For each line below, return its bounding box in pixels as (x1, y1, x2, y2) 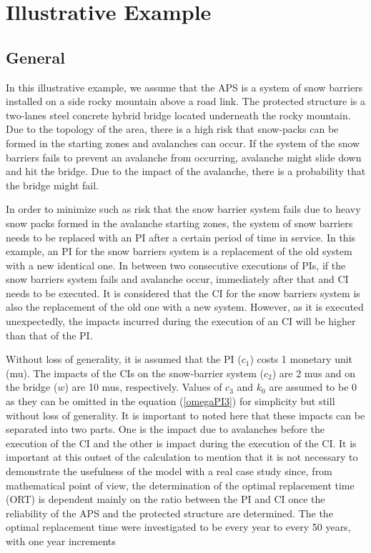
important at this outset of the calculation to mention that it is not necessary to (6, 449, 358, 464)
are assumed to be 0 (269, 379, 357, 394)
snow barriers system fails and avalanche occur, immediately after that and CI (6, 271, 349, 287)
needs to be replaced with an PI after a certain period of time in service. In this (6, 229, 356, 244)
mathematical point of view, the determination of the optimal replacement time (6, 477, 355, 492)
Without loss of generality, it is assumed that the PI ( (6, 352, 242, 367)
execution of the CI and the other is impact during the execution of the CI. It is (6, 435, 357, 450)
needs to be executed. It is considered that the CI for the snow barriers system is (6, 285, 360, 300)
